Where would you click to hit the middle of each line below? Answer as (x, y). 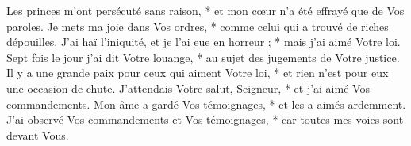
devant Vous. (38, 134)
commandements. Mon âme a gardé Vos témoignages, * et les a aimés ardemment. (206, 104)
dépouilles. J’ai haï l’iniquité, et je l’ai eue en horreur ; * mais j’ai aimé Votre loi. (204, 42)
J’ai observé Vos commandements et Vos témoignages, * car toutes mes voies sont (205, 119)
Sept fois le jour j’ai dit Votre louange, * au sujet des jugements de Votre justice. (203, 57)
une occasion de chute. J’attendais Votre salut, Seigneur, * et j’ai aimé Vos (188, 88)
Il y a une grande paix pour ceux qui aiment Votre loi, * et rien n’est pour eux (198, 73)
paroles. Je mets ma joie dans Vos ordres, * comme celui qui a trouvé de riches (198, 26)
